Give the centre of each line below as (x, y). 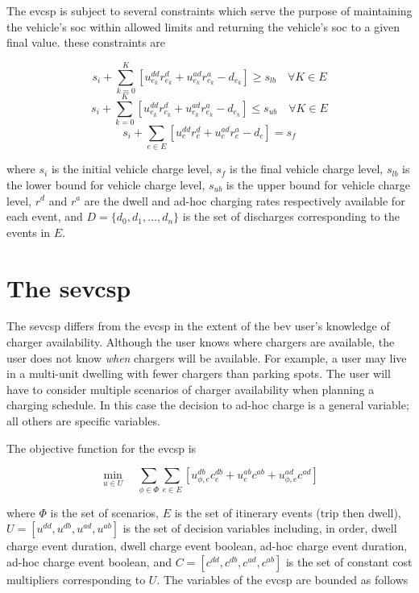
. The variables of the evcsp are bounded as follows (282, 579)
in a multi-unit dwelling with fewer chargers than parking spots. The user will (199, 373)
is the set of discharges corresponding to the (291, 216)
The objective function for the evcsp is (102, 448)
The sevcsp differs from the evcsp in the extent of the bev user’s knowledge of (198, 326)
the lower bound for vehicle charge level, (106, 184)
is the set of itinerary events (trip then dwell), (288, 512)
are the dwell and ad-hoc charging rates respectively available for (245, 200)
